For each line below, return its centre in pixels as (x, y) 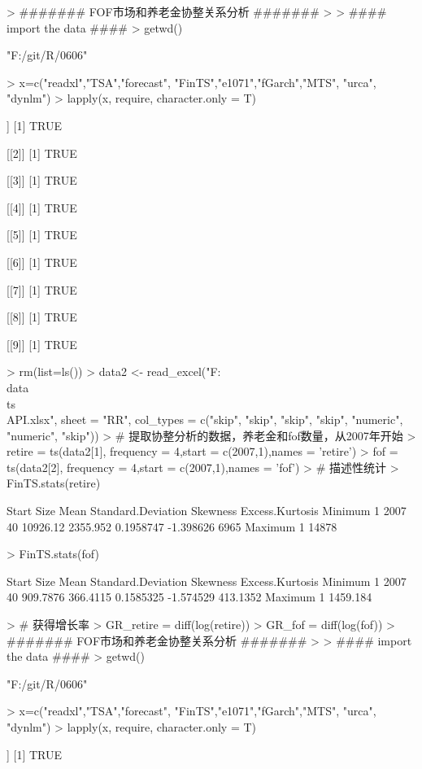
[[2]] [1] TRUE (42, 153)
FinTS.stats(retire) (54, 483)
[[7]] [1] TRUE (42, 289)
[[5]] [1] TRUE (42, 235)
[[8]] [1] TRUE (42, 317)
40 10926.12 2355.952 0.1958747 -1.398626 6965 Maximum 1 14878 (172, 526)
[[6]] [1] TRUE (42, 262)
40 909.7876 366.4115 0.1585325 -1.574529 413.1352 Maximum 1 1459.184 (189, 597)
